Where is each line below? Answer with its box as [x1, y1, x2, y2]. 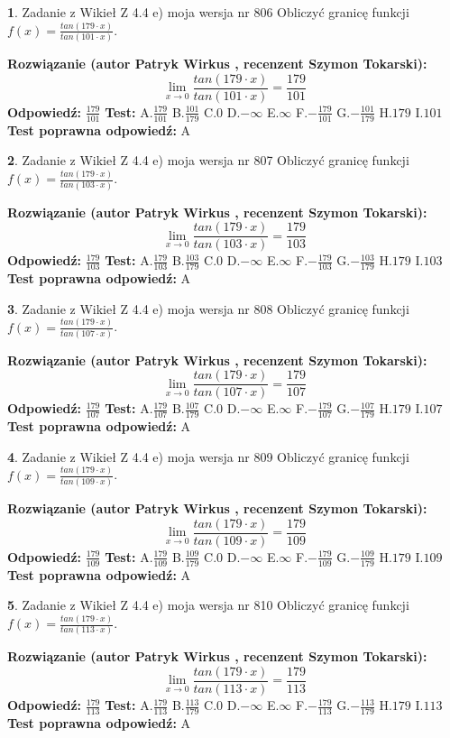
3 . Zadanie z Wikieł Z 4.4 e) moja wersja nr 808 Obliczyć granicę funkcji [7, 299, 409, 318]
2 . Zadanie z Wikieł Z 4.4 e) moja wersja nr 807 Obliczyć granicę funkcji [7, 151, 409, 170]
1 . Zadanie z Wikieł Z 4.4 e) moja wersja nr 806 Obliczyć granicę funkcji [7, 3, 409, 21]
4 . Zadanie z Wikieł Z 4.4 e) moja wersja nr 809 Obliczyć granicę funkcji [7, 447, 409, 466]
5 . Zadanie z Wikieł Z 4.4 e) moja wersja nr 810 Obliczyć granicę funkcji [7, 595, 409, 614]
